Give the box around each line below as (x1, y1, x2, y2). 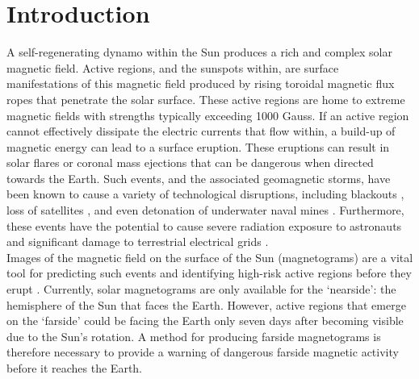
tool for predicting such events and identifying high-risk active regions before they (6, 264, 412, 281)
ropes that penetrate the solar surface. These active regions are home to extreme (6, 90, 405, 107)
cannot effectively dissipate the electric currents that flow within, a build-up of (6, 123, 396, 140)
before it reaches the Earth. (6, 360, 142, 376)
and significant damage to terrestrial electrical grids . (6, 233, 269, 250)
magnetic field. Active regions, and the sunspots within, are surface (6, 59, 339, 76)
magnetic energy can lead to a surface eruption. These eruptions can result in (6, 138, 390, 155)
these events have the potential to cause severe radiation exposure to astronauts (6, 217, 402, 234)
